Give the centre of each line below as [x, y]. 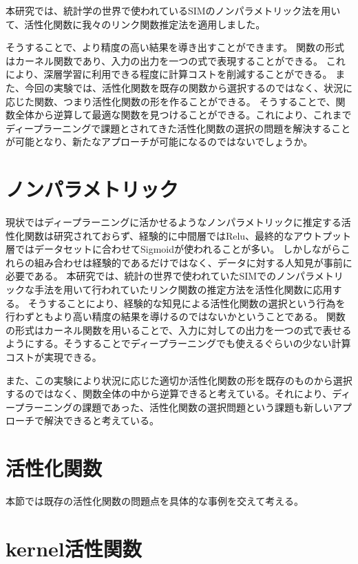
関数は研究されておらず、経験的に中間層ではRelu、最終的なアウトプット [188, 235]
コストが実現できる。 [54, 357]
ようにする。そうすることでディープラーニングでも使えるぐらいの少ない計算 [178, 343]
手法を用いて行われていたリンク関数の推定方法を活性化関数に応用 [183, 290]
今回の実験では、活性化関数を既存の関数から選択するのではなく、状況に [188, 87]
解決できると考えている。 [102, 420]
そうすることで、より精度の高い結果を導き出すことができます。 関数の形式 [175, 47]
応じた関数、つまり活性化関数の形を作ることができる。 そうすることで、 [171, 101]
